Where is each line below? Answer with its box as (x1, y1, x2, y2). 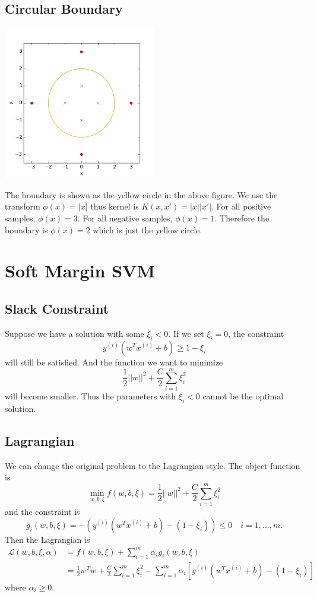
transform (5, 200, 40, 212)
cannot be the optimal (202, 390, 284, 402)
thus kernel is (90, 200, 139, 212)
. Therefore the (214, 211, 270, 224)
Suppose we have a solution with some (5, 327, 144, 339)
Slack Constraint (5, 299, 109, 317)
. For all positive (211, 200, 271, 212)
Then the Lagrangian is (5, 533, 90, 545)
